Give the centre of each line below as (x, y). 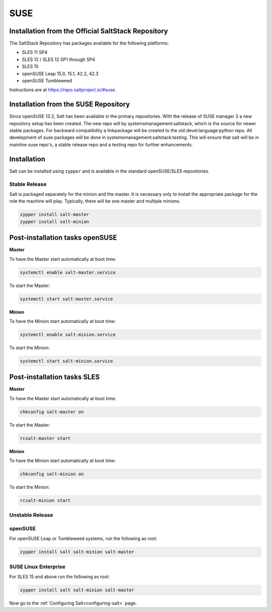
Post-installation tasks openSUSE (63, 238)
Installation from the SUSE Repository (70, 104)
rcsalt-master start (45, 438)
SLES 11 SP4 (35, 52)
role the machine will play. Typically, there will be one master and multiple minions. (95, 201)
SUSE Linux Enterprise (37, 567)
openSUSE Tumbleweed (47, 81)
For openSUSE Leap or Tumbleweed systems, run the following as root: (83, 539)
